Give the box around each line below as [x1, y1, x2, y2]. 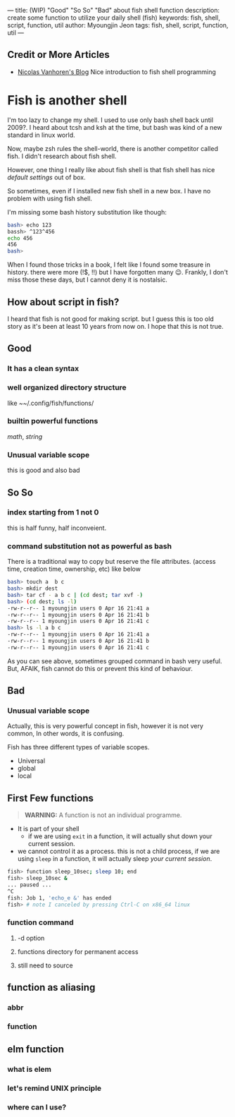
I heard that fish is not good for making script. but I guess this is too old [7, 314, 215, 323]
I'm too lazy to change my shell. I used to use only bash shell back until [7, 116, 213, 124]
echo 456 [7, 234, 33, 242]
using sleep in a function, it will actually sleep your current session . [17, 855, 212, 863]
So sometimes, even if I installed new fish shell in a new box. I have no [7, 186, 211, 195]
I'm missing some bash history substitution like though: [7, 207, 167, 216]
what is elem [7, 1065, 51, 1075]
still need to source [17, 961, 74, 970]
